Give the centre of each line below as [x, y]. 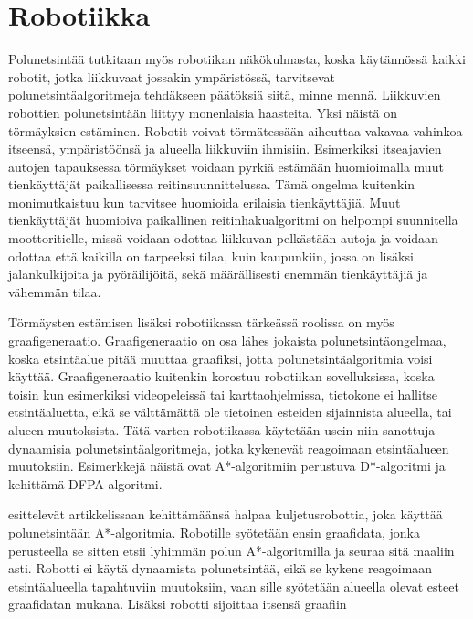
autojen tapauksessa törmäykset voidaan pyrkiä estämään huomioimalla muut [226, 166]
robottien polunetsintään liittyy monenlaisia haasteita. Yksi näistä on [203, 112]
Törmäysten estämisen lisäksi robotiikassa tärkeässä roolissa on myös [201, 322]
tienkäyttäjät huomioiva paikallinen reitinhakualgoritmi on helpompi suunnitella [233, 220]
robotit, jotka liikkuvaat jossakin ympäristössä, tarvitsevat [172, 76]
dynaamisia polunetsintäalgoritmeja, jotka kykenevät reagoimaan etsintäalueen [229, 448]
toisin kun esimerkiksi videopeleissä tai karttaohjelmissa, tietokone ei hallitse [223, 394]
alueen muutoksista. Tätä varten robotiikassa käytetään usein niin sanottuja [222, 430]
